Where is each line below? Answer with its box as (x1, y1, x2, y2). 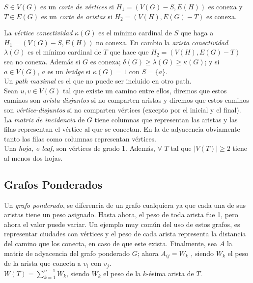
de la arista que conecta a (4, 258, 81, 268)
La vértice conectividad (4, 28, 73, 38)
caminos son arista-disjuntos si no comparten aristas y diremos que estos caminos (4, 95, 249, 105)
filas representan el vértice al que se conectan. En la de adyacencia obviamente (4, 124, 240, 134)
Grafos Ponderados (4, 176, 103, 192)
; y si (204, 56, 220, 66)
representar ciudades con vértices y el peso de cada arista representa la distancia (4, 228, 246, 239)
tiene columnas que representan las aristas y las (94, 114, 238, 124)
